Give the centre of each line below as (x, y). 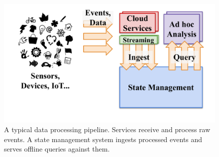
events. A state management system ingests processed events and (103, 139)
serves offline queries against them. (57, 149)
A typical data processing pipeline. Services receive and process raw (107, 129)
